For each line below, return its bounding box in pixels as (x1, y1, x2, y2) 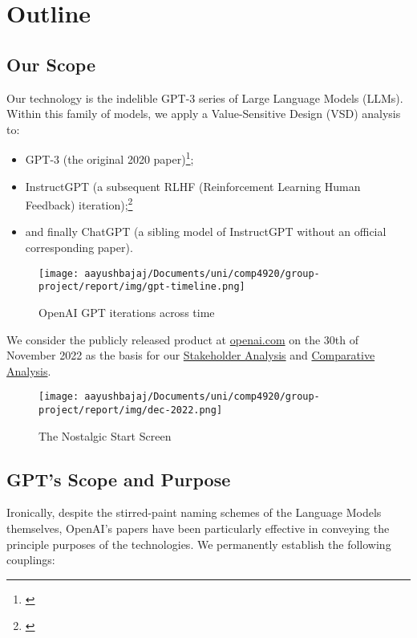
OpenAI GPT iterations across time (38, 303, 215, 320)
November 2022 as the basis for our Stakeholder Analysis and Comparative (6, 347, 375, 364)
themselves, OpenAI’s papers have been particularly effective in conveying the (6, 520, 390, 537)
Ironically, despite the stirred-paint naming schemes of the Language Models (6, 504, 382, 521)
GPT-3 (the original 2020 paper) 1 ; (25, 148, 194, 168)
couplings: (6, 551, 55, 568)
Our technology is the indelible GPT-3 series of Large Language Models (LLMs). (6, 89, 403, 106)
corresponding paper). (25, 239, 133, 256)
